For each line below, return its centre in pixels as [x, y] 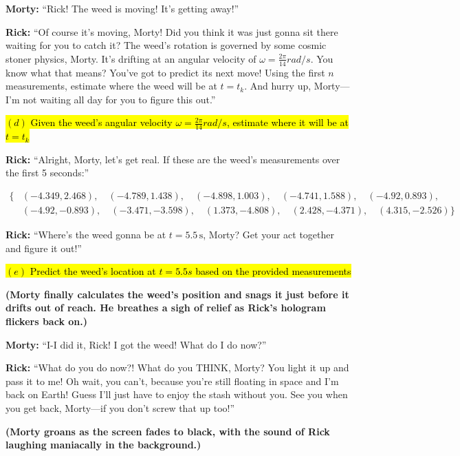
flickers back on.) [46, 321]
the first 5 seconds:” [47, 173]
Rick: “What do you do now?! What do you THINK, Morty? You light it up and [177, 367]
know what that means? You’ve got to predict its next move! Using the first [165, 72]
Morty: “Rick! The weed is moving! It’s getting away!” [122, 8]
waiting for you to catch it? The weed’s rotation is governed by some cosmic [166, 45]
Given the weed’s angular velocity [101, 122]
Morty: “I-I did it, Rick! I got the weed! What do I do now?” [136, 344]
